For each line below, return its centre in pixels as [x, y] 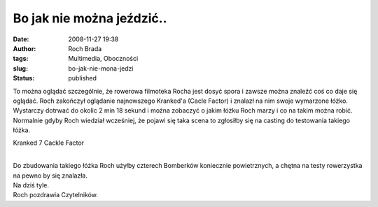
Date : [21, 39]
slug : [20, 68]
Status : [24, 78]
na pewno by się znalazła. [50, 176]
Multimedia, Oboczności [103, 59]
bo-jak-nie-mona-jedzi [101, 68]
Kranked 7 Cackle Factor [48, 143]
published [83, 78]
